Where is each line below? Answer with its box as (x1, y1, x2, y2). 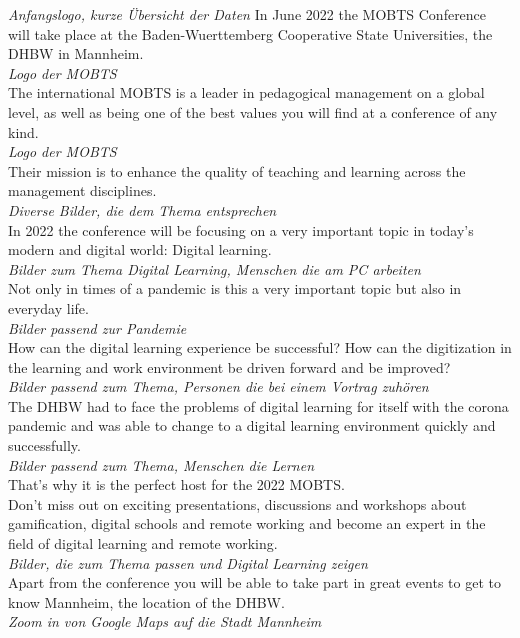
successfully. (8, 435, 81, 456)
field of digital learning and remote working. (8, 533, 278, 554)
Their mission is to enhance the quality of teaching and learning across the (8, 160, 466, 181)
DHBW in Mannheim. (8, 43, 144, 64)
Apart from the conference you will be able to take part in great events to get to (8, 572, 501, 593)
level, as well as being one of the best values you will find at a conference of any (8, 101, 498, 122)
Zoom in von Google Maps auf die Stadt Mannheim (8, 611, 322, 632)
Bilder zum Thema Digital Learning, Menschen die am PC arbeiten (8, 258, 421, 279)
